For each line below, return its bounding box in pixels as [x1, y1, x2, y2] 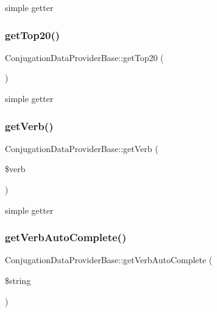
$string [5, 274, 31, 286]
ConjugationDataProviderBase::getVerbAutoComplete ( [5, 253, 213, 266]
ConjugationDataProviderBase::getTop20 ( [5, 51, 164, 63]
